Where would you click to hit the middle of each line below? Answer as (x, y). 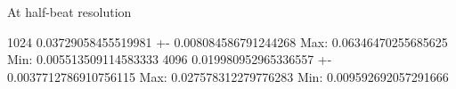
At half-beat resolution (69, 12)
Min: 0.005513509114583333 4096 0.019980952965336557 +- (170, 59)
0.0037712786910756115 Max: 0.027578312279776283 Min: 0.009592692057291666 (228, 76)
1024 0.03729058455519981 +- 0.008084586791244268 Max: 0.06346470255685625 (228, 41)
